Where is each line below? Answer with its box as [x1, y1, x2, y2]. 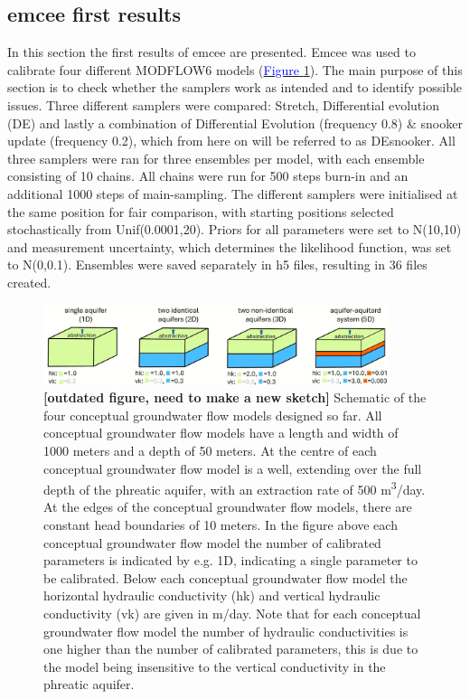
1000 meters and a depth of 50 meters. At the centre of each [43, 440, 377, 459]
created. [7, 272, 52, 291]
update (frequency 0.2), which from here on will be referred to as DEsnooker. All [7, 131, 456, 150]
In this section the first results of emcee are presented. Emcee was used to [7, 43, 416, 61]
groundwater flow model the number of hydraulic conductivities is [43, 621, 409, 640]
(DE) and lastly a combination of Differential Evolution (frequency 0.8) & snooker [7, 113, 463, 132]
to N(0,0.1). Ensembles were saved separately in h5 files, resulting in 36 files [7, 255, 428, 274]
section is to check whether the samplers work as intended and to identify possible [7, 78, 463, 97]
